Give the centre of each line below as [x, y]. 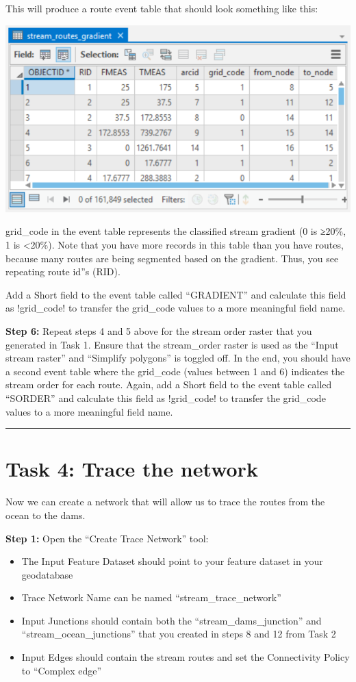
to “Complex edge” [62, 670]
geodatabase [47, 574]
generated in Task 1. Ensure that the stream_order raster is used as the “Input [172, 344]
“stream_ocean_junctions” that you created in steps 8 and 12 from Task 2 [179, 634]
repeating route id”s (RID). [63, 271]
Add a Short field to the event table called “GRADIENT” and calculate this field [176, 294]
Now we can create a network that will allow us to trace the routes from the [165, 502]
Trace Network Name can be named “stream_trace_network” [151, 597]
